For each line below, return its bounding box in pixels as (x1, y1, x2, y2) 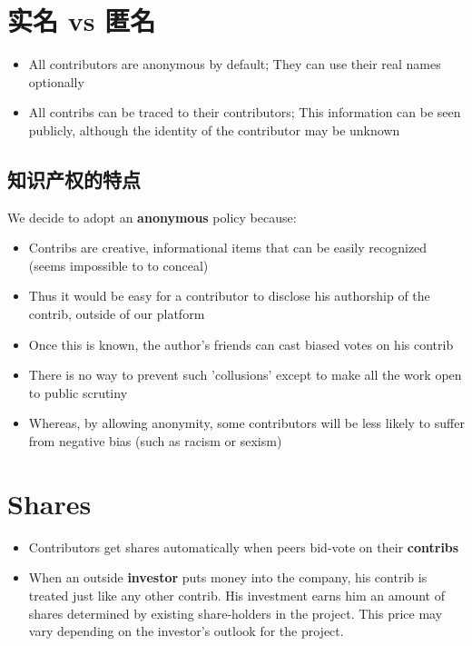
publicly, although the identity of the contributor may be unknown (28, 120, 400, 139)
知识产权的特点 (7, 164, 141, 193)
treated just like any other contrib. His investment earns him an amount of (28, 585, 445, 604)
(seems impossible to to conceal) (28, 255, 209, 274)
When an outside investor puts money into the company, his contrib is (28, 568, 428, 587)
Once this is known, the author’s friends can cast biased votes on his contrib (28, 334, 454, 353)
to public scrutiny (28, 383, 128, 402)
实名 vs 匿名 (7, 2, 156, 39)
